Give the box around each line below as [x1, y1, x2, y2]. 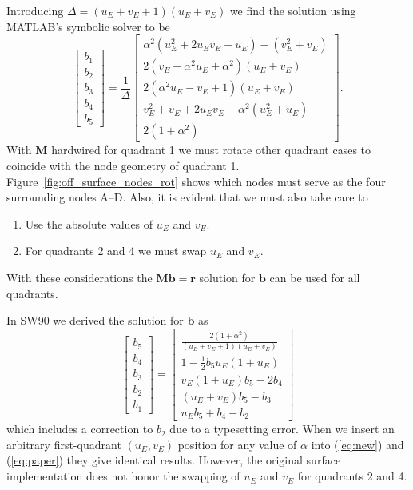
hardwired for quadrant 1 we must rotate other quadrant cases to [51, 141, 371, 158]
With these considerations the [6, 269, 153, 285]
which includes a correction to [6, 420, 153, 437]
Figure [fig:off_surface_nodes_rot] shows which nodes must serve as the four [6, 173, 386, 189]
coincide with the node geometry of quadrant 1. [6, 157, 240, 173]
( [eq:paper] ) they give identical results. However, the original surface [6, 452, 341, 468]
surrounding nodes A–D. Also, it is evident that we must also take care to [6, 189, 368, 205]
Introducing [6, 2, 64, 18]
